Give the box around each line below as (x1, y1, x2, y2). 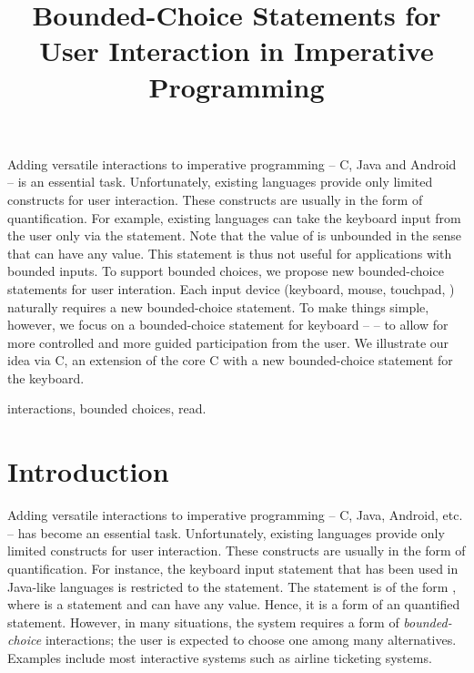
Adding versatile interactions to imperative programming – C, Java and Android (7, 154, 457, 173)
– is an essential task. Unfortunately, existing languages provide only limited (7, 172, 433, 191)
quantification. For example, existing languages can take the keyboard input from (7, 208, 461, 227)
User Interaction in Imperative (39, 32, 434, 69)
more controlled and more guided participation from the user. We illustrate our (7, 332, 449, 352)
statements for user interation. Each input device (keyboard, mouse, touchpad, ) (7, 279, 455, 298)
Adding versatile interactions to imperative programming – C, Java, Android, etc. (7, 505, 463, 525)
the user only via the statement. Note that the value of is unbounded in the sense (7, 226, 461, 245)
